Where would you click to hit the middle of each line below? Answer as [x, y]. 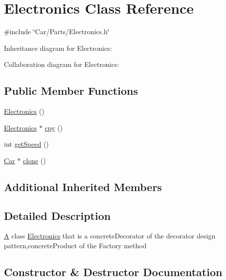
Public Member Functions [71, 91]
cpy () [54, 127]
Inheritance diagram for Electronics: [58, 48]
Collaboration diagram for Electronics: [62, 64]
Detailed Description [57, 215]
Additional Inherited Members [83, 186]
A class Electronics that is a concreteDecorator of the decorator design [110, 236]
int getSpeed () [26, 144]
